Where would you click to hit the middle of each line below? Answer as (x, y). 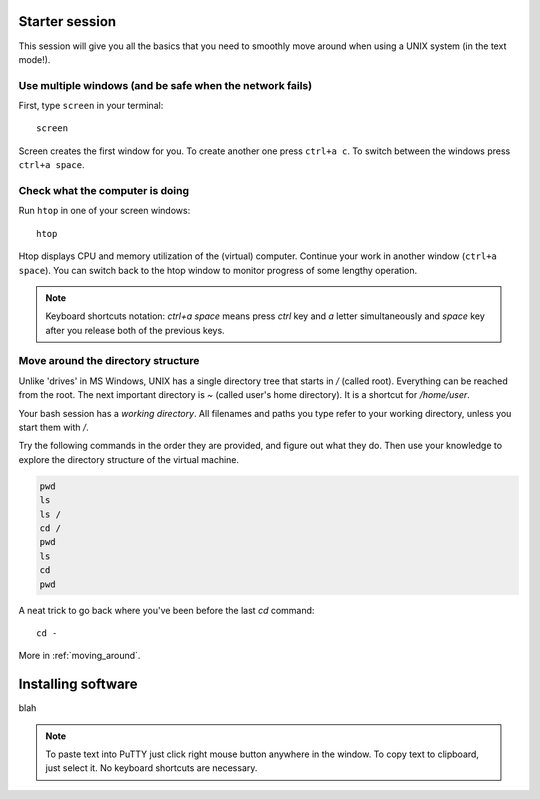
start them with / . (53, 427)
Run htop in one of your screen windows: (104, 211)
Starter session (67, 21)
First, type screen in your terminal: (91, 106)
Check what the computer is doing (104, 190)
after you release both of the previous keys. (135, 330)
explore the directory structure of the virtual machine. (129, 459)
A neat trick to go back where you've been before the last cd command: (166, 610)
